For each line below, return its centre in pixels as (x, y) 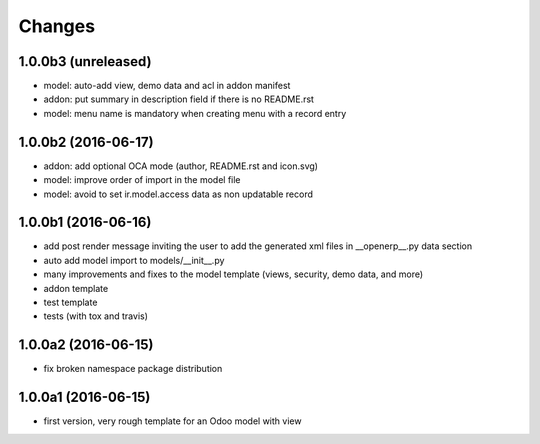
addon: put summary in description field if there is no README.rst (179, 99)
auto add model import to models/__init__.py (134, 260)
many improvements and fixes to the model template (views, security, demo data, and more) (233, 274)
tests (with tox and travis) (96, 316)
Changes (56, 26)
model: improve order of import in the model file (142, 180)
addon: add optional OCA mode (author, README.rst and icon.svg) (181, 166)
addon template (76, 288)
